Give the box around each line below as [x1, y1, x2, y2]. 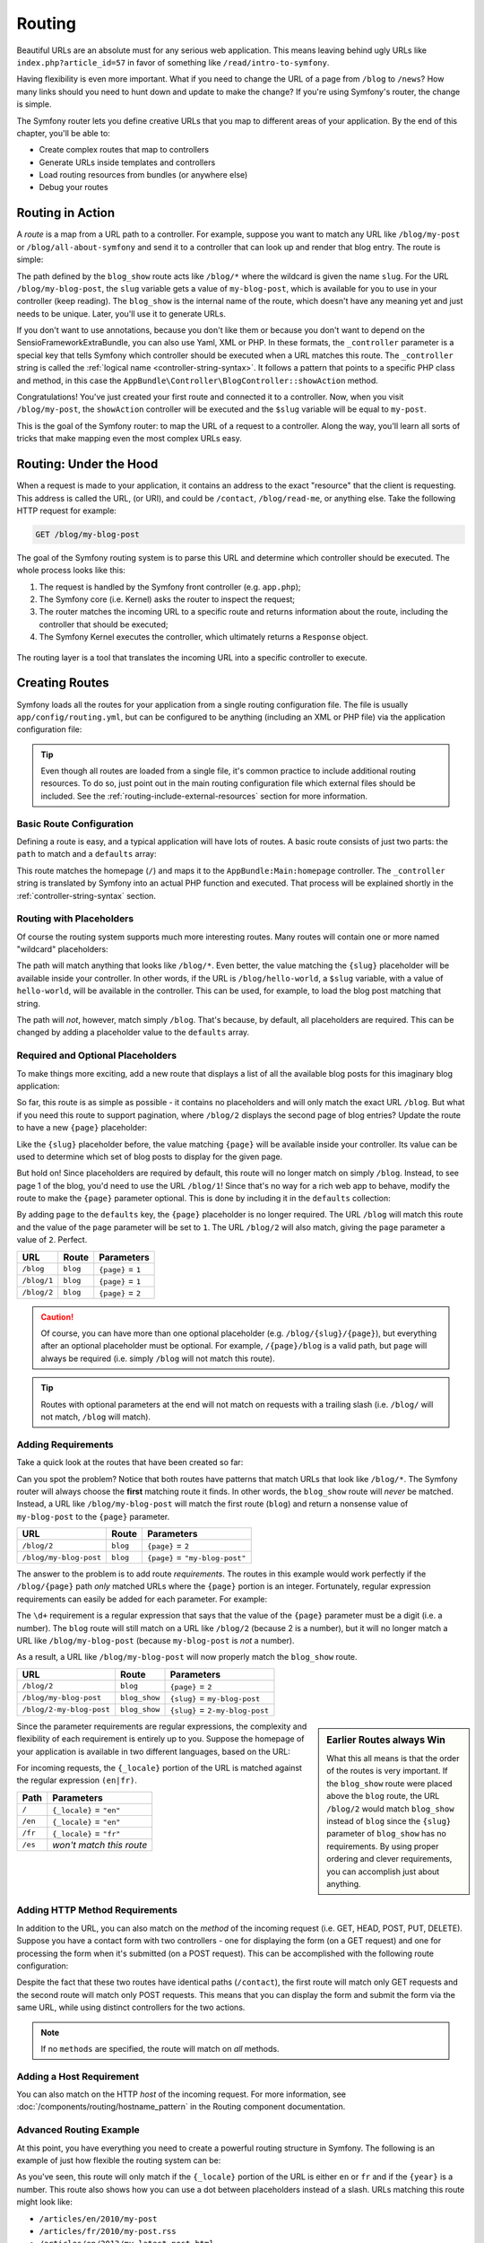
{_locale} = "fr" [52, 1827, 121, 1839]
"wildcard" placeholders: [16, 944, 108, 955]
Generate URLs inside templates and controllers [39, 157, 216, 168]
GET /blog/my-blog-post [35, 529, 141, 539]
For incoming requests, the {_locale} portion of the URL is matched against [16, 1763, 302, 1773]
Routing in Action [16, 205, 116, 221]
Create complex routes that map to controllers [39, 144, 210, 155]
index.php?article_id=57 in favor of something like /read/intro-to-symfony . [16, 57, 330, 67]
